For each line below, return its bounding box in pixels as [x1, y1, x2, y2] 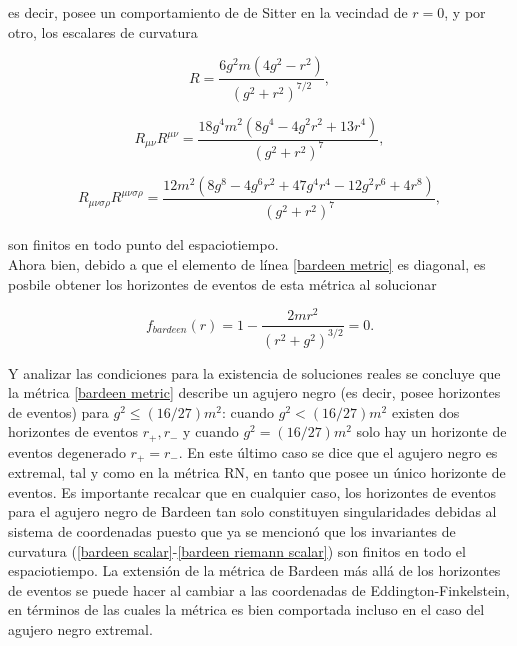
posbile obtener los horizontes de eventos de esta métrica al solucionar [8, 273, 437, 294]
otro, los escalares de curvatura [8, 21, 198, 42]
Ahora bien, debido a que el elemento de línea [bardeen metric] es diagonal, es [8, 253, 486, 274]
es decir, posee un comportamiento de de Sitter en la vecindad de [8, 2, 408, 22]
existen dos [391, 401, 460, 422]
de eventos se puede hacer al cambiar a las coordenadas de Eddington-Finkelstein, [8, 579, 510, 600]
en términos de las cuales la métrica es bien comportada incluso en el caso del [8, 599, 485, 620]
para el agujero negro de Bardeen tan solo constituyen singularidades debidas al [8, 501, 497, 522]
